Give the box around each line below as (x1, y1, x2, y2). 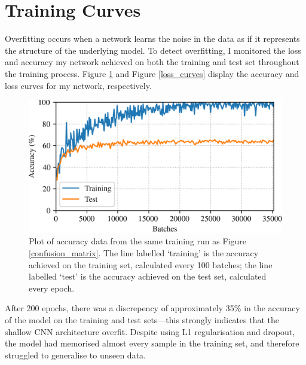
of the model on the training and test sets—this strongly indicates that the (5, 314, 280, 326)
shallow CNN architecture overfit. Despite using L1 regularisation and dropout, (5, 325, 295, 338)
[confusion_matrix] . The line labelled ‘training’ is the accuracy (29, 247, 259, 259)
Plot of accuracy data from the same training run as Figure (29, 235, 246, 247)
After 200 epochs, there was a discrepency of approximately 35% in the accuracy (5, 302, 300, 314)
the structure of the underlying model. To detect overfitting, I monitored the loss (5, 44, 301, 56)
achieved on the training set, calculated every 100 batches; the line (29, 258, 273, 271)
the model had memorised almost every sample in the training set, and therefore (5, 337, 299, 349)
